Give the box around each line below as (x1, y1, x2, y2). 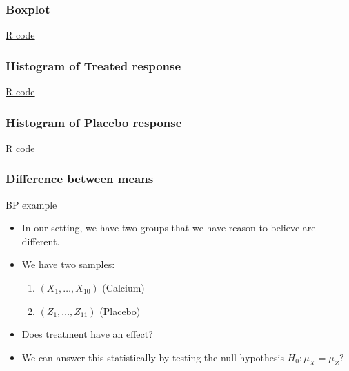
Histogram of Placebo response (6, 113, 182, 131)
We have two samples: (21, 257, 115, 272)
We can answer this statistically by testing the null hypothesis (21, 350, 284, 364)
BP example (6, 197, 57, 211)
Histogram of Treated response (6, 57, 181, 74)
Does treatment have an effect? (21, 327, 153, 341)
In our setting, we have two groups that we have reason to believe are (21, 220, 316, 235)
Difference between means (6, 170, 154, 187)
